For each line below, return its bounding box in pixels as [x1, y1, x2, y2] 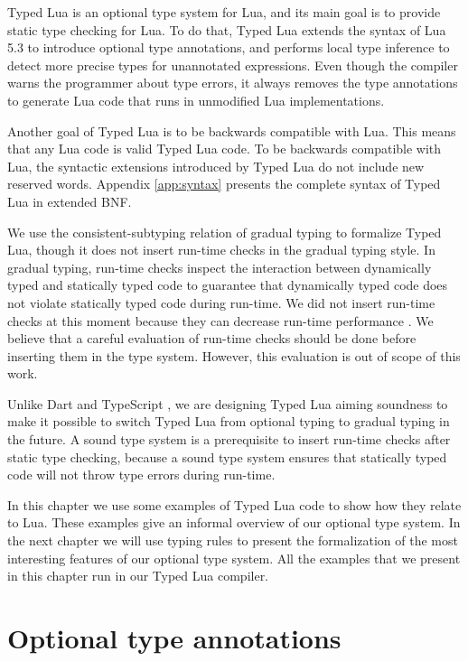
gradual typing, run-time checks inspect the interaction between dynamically [7, 257, 432, 276]
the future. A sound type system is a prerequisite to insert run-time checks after [7, 430, 451, 449]
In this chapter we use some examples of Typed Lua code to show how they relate [7, 495, 462, 514]
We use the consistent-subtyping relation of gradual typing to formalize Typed [7, 222, 442, 241]
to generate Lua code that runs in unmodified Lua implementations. [7, 90, 385, 109]
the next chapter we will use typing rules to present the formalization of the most [7, 531, 458, 550]
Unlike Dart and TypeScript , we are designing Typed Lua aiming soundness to [7, 394, 448, 413]
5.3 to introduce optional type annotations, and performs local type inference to [7, 38, 450, 57]
